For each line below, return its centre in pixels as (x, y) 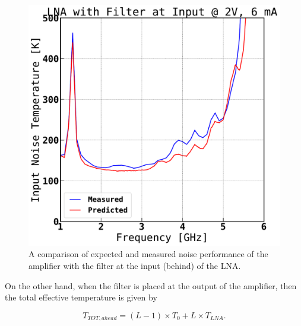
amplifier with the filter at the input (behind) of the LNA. (135, 265)
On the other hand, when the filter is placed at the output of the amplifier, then (151, 285)
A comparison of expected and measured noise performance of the (148, 254)
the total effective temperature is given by (81, 297)
